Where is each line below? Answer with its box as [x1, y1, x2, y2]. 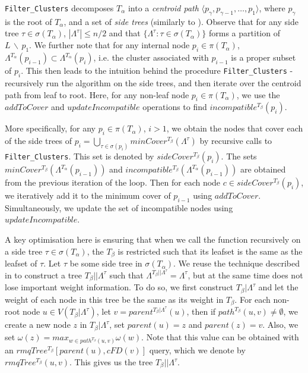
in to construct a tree [5, 268, 82, 281]
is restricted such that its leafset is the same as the [118, 245, 303, 257]
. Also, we [262, 318, 299, 331]
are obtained [240, 163, 286, 175]
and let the [258, 281, 299, 293]
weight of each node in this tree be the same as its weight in [5, 293, 224, 305]
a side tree [5, 245, 43, 257]
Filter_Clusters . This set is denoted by [5, 150, 154, 162]
